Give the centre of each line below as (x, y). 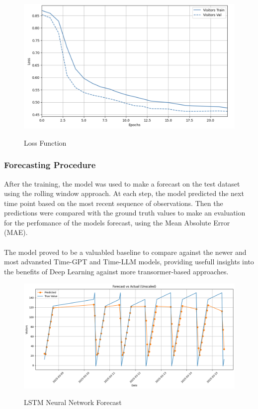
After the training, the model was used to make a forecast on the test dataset (122, 183)
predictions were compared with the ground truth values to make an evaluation (125, 213)
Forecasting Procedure (50, 165)
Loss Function (45, 142)
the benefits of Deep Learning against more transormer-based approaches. (116, 271)
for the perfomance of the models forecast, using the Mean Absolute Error (117, 222)
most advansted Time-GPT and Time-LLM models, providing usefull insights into (129, 262)
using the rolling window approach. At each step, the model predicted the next (124, 193)
